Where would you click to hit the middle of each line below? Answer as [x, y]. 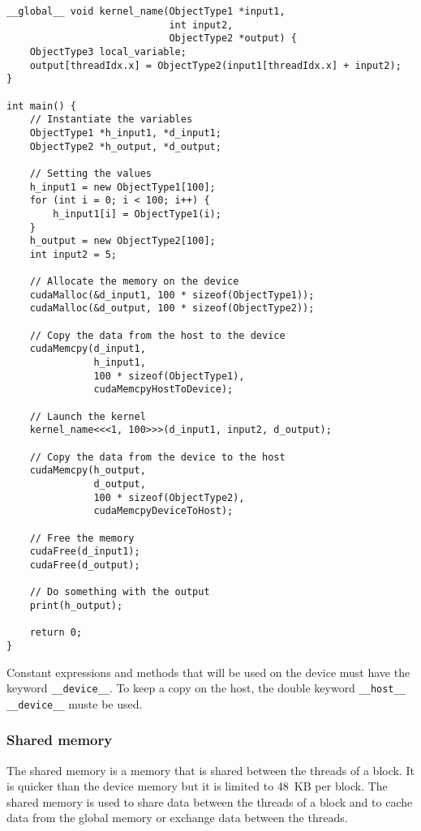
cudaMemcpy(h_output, [88, 471]
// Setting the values [90, 173]
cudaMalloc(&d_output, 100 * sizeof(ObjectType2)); [172, 308]
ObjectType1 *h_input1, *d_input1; [125, 133]
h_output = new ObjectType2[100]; [122, 241]
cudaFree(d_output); [85, 565]
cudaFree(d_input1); [85, 552]
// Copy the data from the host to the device [157, 335]
